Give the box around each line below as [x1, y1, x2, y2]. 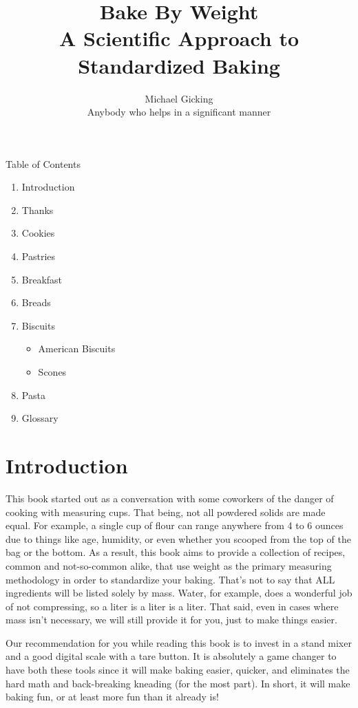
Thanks [21, 202, 54, 217]
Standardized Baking [78, 51, 280, 79]
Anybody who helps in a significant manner [87, 105, 271, 119]
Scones [38, 365, 67, 379]
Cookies [21, 226, 55, 240]
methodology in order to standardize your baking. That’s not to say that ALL [6, 572, 335, 586]
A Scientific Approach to [59, 24, 299, 52]
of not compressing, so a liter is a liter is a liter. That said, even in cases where [6, 599, 339, 613]
